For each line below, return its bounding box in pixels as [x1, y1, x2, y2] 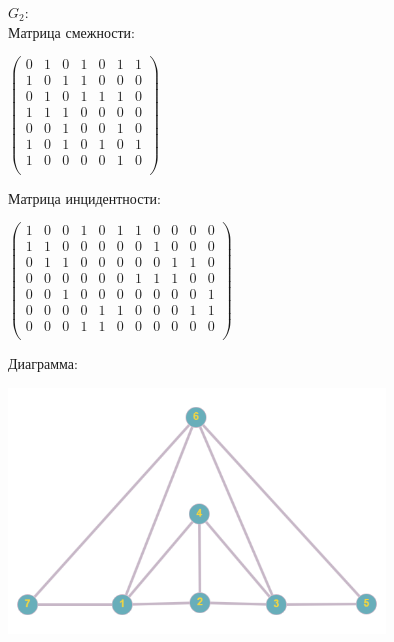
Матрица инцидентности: [8, 187, 161, 208]
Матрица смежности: [8, 21, 135, 42]
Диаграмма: [8, 353, 78, 374]
